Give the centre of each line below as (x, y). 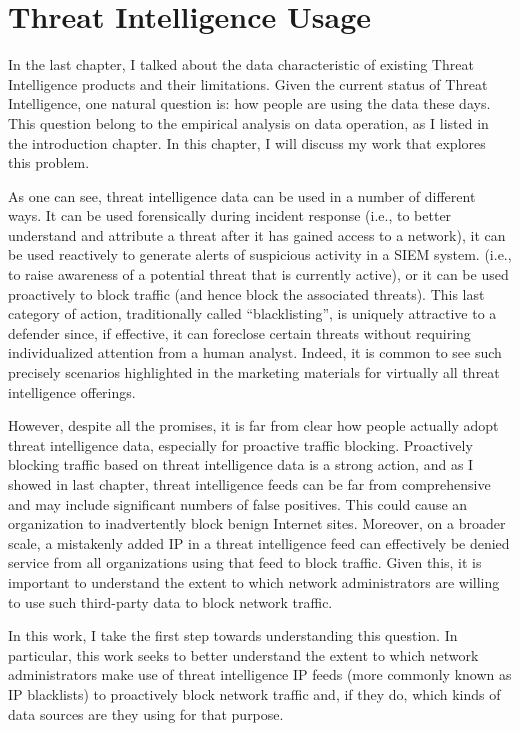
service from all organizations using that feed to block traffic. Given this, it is (245, 562)
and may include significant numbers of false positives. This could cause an (238, 503)
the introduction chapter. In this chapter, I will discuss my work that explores (247, 142)
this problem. (49, 162)
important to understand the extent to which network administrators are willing (254, 581)
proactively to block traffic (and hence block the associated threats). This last (246, 293)
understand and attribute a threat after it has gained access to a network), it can (257, 234)
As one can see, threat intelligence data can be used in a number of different (242, 195)
